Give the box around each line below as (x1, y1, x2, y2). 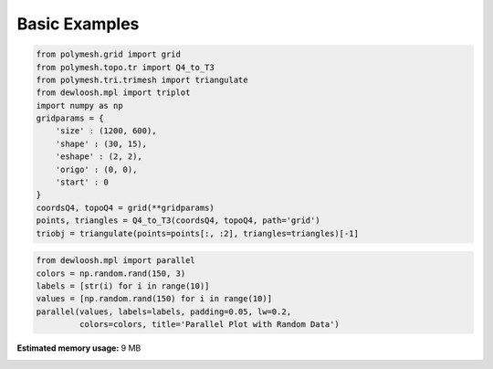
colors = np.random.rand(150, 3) (36, 268, 186, 279)
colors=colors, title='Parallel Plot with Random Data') (79, 320, 340, 330)
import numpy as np (36, 100, 123, 111)
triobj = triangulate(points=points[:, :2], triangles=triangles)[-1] (36, 228, 360, 238)
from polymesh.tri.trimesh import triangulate (36, 74, 248, 85)
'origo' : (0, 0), (55, 164, 138, 174)
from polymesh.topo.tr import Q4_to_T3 (36, 62, 215, 72)
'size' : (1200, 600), (55, 126, 157, 136)
